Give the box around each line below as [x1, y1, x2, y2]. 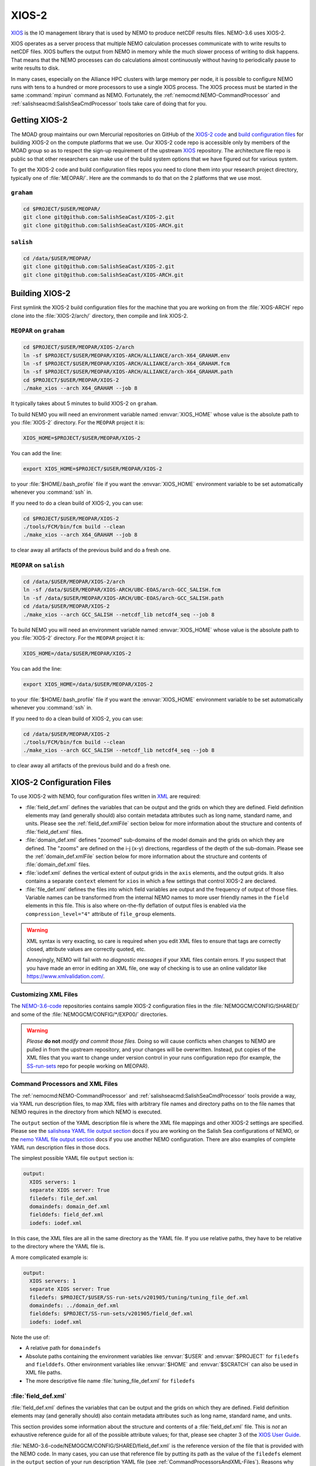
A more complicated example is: [11, 1254, 89, 1261]
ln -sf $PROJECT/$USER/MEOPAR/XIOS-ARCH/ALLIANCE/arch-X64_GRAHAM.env [23, 352, 231, 359]
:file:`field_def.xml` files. [25, 828, 83, 835]
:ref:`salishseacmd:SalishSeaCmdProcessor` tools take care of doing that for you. [11, 100, 207, 107]
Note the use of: [11, 1333, 50, 1341]
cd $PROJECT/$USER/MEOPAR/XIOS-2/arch [23, 344, 135, 351]
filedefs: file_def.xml [29, 1195, 98, 1202]
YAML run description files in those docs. [11, 1144, 111, 1151]
